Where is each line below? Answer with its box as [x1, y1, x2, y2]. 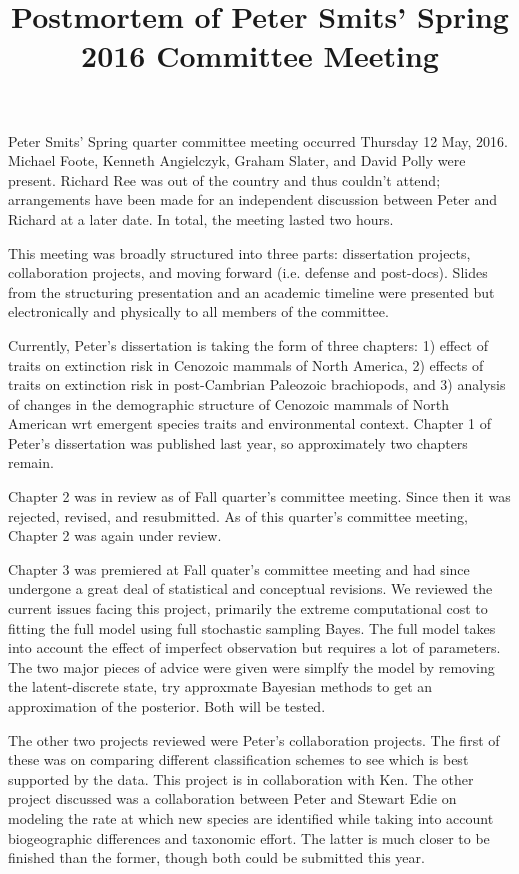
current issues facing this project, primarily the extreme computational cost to [8, 598, 488, 619]
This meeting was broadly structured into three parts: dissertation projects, [8, 242, 471, 263]
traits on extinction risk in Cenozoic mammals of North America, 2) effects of [8, 354, 484, 375]
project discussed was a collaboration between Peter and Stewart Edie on [8, 788, 457, 809]
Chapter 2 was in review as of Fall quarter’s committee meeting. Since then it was [8, 486, 511, 507]
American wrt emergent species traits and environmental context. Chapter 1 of [8, 413, 492, 434]
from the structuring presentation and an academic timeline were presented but [8, 281, 495, 302]
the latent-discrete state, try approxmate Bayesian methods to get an [8, 676, 433, 697]
